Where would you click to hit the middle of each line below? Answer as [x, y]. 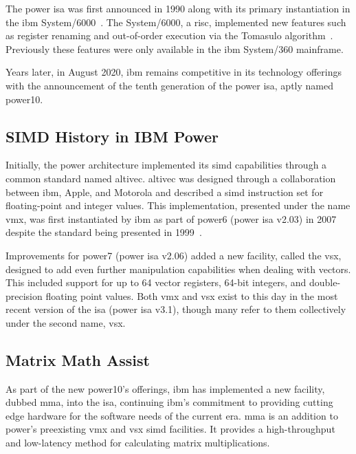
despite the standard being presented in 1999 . [104, 232]
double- [325, 282]
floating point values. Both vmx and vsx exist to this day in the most [192, 295]
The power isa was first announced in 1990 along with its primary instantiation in [178, 8]
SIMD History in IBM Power [112, 136]
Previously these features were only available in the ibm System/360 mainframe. [175, 48]
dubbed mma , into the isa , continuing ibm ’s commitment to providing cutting [169, 402]
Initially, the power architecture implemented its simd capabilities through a [166, 165]
